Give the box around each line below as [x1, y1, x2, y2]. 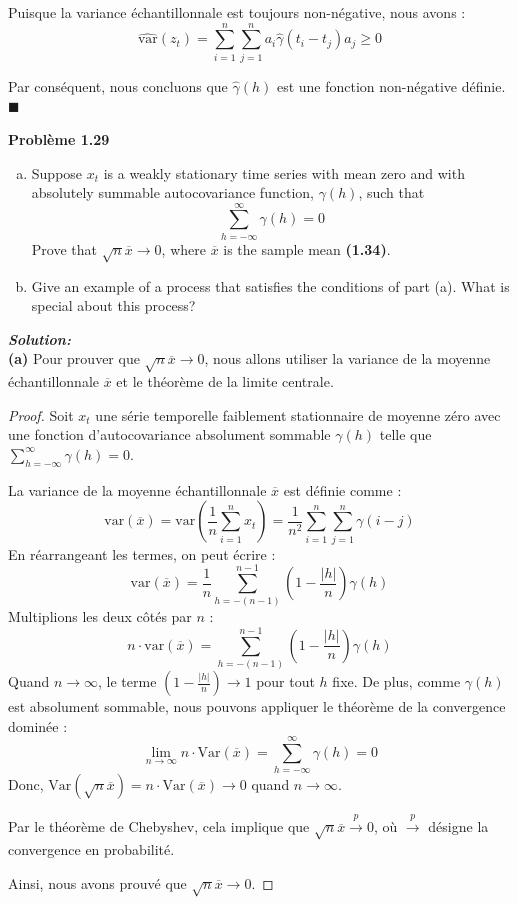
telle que [379, 424, 432, 445]
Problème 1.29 [8, 128, 110, 149]
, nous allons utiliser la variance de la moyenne [204, 348, 491, 369]
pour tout [256, 671, 315, 692]
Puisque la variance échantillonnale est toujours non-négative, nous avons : [8, 2, 466, 22]
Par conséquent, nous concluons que [8, 75, 228, 96]
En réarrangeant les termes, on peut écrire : [8, 543, 276, 564]
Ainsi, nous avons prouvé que [8, 872, 187, 893]
